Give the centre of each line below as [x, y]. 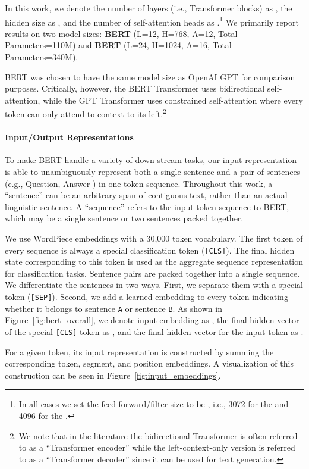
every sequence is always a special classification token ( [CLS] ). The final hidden [150, 250]
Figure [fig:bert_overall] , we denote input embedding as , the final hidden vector [152, 320]
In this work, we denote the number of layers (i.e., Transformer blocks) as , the [149, 8]
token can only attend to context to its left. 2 [86, 113]
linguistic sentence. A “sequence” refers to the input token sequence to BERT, [147, 206]
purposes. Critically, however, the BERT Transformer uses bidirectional [135, 88]
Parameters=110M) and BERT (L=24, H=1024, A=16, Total [118, 45]
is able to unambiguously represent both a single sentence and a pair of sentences [153, 172]
